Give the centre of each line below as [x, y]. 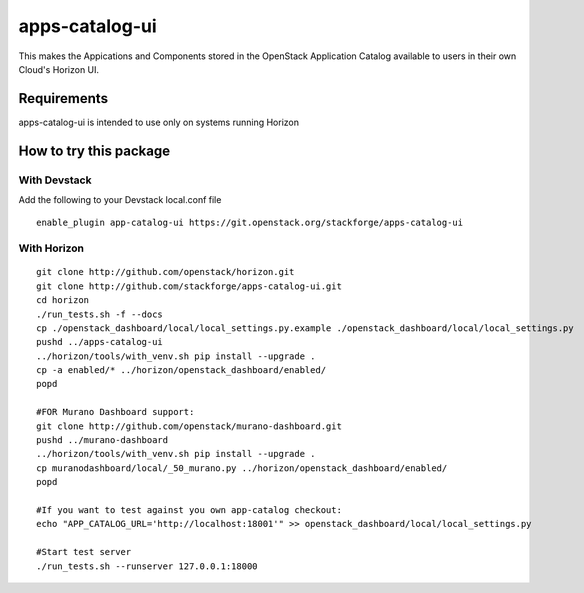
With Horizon [51, 248]
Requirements [63, 98]
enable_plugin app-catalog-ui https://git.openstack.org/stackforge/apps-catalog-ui [250, 223]
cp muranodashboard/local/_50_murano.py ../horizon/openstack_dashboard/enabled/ [242, 468]
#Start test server [84, 552]
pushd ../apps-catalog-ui [100, 342]
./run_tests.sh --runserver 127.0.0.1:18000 [147, 566]
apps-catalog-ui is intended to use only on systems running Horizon [159, 122]
